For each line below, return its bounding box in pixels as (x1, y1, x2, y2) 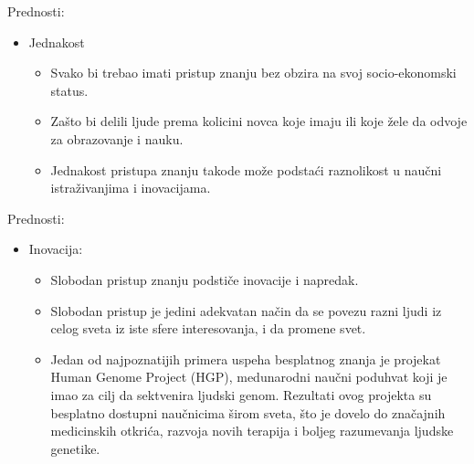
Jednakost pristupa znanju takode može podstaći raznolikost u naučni (50, 160, 442, 179)
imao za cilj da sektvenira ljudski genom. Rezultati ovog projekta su (50, 385, 432, 404)
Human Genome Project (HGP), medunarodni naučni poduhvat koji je (50, 367, 448, 386)
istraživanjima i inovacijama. (50, 178, 211, 197)
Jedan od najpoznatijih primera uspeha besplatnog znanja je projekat (50, 349, 441, 368)
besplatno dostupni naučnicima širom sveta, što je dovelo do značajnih (50, 403, 446, 422)
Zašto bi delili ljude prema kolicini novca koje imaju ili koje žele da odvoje (50, 111, 468, 131)
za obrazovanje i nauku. (50, 129, 184, 148)
